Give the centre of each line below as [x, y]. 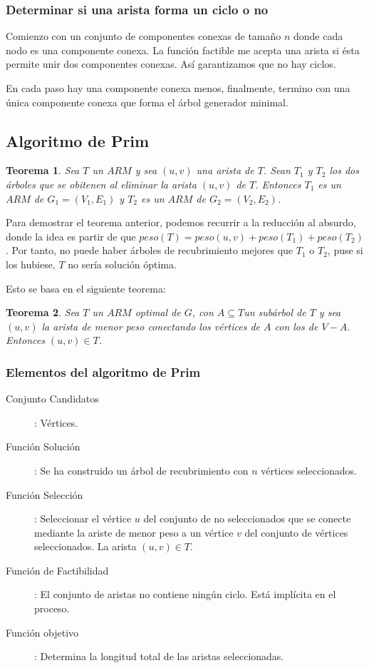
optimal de [158, 312]
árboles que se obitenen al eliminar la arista [101, 184]
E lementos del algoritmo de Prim [103, 371]
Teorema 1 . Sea [43, 170]
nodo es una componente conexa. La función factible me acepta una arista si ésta [183, 50]
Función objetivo [42, 632]
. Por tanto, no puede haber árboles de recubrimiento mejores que [150, 250]
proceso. [52, 608]
